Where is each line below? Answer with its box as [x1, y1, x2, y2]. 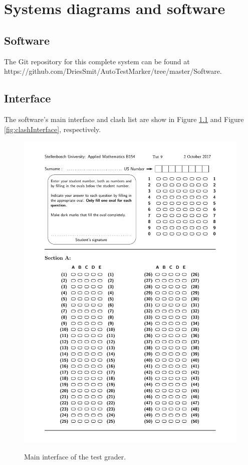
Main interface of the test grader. [24, 451, 126, 461]
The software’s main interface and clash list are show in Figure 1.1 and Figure [4, 113, 244, 124]
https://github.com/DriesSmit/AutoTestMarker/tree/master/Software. [4, 66, 222, 76]
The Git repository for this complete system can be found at [4, 56, 190, 66]
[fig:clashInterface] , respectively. [4, 124, 101, 134]
